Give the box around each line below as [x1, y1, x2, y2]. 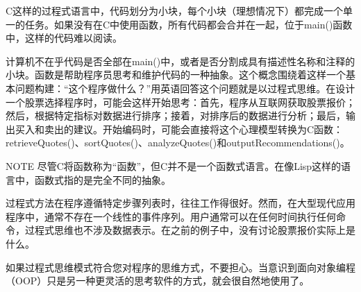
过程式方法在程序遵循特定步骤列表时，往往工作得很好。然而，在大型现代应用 [6, 196, 355, 210]
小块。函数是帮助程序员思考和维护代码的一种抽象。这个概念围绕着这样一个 [6, 67, 346, 82]
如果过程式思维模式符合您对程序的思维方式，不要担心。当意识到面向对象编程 [6, 259, 355, 274]
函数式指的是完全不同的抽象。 [34, 172, 171, 187]
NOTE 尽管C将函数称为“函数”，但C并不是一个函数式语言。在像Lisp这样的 [6, 158, 342, 173]
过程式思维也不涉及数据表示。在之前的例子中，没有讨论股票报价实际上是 [24, 223, 355, 237]
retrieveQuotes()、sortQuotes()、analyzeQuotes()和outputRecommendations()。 [6, 135, 350, 150]
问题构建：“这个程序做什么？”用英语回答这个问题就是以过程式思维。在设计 [15, 80, 355, 95]
